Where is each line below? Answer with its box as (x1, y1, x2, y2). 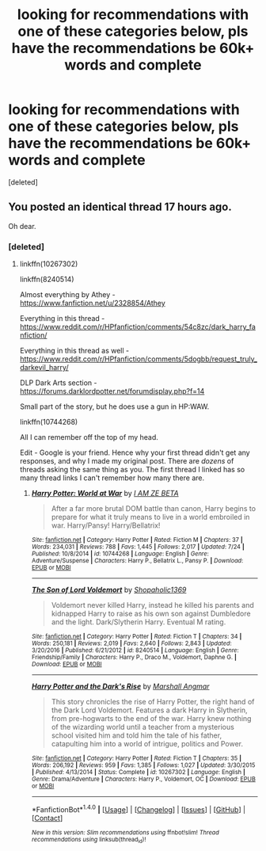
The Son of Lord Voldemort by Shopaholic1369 (31, 585, 187, 595)
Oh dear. (8, 221, 37, 231)
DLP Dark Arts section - (19, 378, 97, 387)
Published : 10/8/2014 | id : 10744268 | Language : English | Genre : (31, 550, 210, 558)
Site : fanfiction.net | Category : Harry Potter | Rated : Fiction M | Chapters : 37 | (31, 536, 243, 544)
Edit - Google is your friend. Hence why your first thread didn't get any (19, 448, 251, 457)
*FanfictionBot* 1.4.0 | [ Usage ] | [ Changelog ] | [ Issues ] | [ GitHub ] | (31, 803, 246, 814)
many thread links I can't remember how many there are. (19, 473, 204, 483)
